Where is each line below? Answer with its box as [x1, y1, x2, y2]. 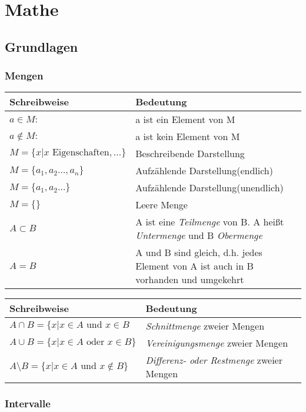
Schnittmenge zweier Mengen [145, 319, 265, 333]
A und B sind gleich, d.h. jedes [135, 245, 262, 260]
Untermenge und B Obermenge [135, 228, 262, 242]
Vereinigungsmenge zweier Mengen [145, 336, 288, 350]
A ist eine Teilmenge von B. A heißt [135, 215, 284, 229]
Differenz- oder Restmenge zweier [145, 353, 282, 367]
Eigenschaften [52, 148, 109, 158]
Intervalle [5, 396, 51, 411]
